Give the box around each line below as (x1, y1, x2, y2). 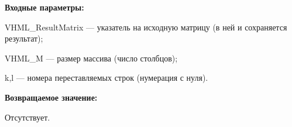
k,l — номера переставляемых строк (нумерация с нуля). (5, 71, 208, 84)
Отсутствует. (5, 111, 50, 123)
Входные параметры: (5, 1, 84, 13)
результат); (5, 32, 43, 44)
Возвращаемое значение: (5, 91, 98, 103)
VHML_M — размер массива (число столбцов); (5, 52, 178, 64)
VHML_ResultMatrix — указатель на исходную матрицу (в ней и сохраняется (5, 20, 287, 33)
